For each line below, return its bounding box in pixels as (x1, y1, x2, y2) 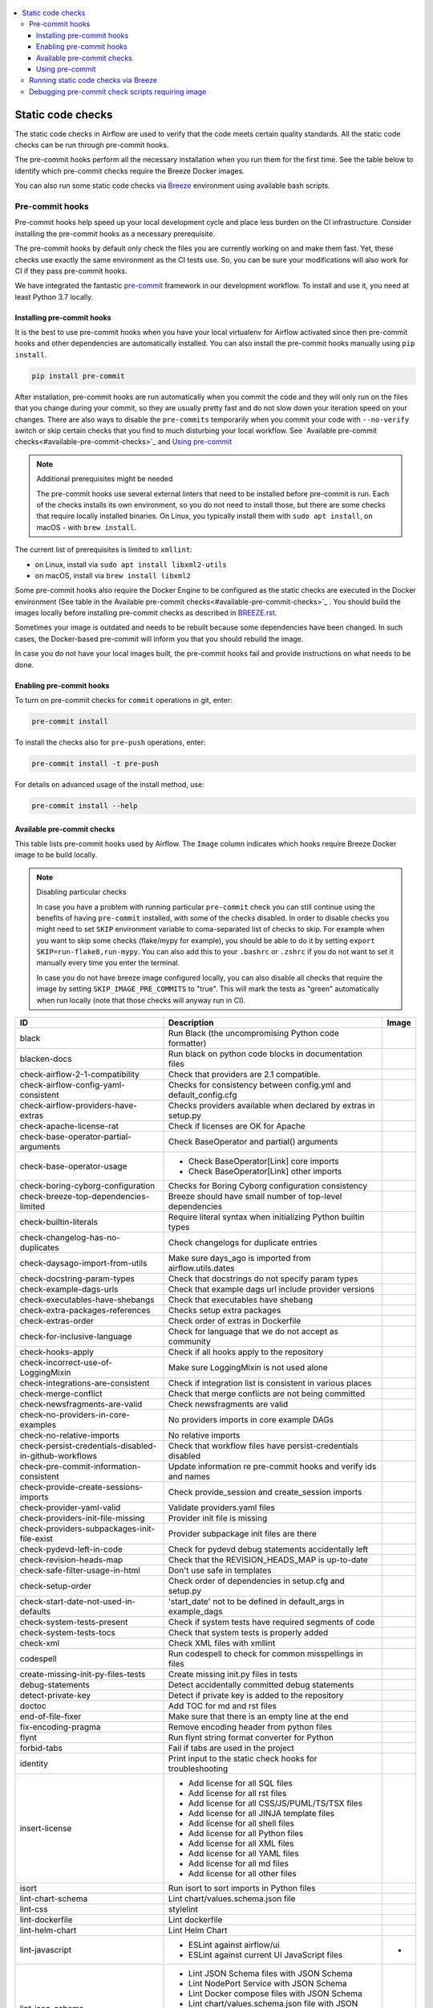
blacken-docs (19, 1053, 72, 1064)
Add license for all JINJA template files (188, 1808, 335, 1819)
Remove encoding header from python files (168, 1721, 332, 1733)
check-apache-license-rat (19, 1120, 119, 1132)
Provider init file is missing (168, 1512, 268, 1524)
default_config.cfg (168, 1089, 237, 1100)
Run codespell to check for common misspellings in (168, 1648, 363, 1659)
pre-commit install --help (31, 801, 138, 810)
